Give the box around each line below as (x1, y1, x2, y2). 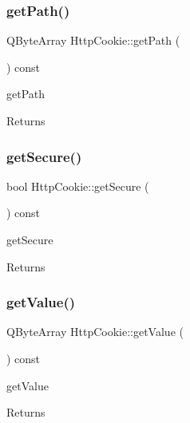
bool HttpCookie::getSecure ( (6, 177, 149, 194)
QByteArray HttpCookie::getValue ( (6, 323, 184, 340)
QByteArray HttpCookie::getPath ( (6, 32, 180, 49)
